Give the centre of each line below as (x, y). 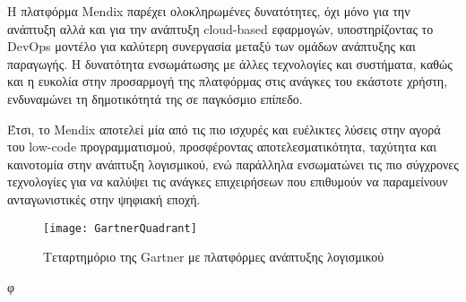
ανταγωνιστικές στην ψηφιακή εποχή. (104, 198)
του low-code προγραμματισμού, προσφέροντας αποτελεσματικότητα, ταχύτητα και (222, 147)
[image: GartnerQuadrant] (120, 228)
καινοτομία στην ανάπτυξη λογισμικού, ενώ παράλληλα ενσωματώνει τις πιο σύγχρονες (233, 164)
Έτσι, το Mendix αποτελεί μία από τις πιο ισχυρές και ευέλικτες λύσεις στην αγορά (224, 129)
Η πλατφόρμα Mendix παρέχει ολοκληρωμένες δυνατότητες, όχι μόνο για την (209, 11)
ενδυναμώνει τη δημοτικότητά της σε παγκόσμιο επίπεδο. (155, 98)
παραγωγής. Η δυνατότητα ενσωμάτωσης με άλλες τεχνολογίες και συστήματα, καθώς (230, 63)
